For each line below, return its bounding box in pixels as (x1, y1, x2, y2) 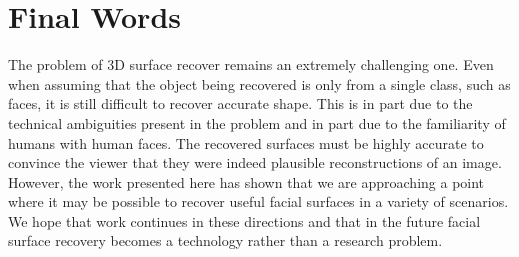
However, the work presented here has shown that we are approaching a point (8, 171, 485, 192)
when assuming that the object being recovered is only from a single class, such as (8, 73, 511, 94)
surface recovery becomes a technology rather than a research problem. (8, 230, 443, 251)
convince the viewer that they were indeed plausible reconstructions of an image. (8, 152, 502, 173)
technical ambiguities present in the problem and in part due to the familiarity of (8, 112, 506, 133)
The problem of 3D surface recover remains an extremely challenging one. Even (8, 54, 494, 75)
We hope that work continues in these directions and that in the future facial (8, 210, 481, 231)
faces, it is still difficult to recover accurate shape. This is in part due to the (8, 93, 473, 114)
